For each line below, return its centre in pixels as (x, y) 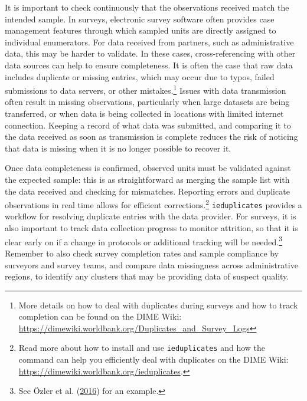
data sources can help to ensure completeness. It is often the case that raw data (149, 65)
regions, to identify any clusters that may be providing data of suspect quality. (147, 276)
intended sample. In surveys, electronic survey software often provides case (140, 19)
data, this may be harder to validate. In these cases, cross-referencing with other (150, 53)
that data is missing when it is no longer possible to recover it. (118, 148)
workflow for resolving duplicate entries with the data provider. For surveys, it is (151, 216)
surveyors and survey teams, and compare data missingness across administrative (151, 264)
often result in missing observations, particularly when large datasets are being (147, 102)
